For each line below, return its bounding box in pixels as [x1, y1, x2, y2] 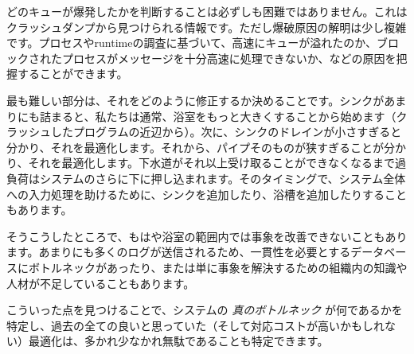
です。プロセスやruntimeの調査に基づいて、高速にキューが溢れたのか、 [6, 34, 377, 51]
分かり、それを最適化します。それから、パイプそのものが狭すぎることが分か [6, 138, 407, 155]
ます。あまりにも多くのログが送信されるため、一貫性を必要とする [6, 243, 351, 260]
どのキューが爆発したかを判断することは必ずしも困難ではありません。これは [6, 3, 408, 19]
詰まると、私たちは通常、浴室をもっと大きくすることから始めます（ [39, 107, 396, 124]
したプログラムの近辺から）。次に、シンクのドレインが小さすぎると [50, 123, 402, 140]
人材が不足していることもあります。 [6, 274, 195, 291]
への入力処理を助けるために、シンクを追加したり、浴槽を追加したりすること [6, 185, 408, 202]
